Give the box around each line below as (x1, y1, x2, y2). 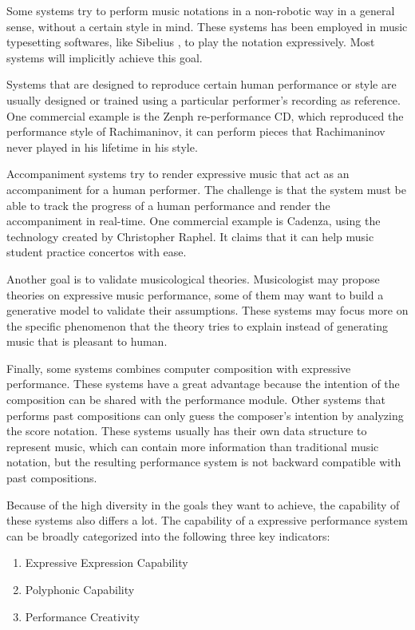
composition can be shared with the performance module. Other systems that (6, 391, 385, 408)
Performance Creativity (25, 608, 140, 624)
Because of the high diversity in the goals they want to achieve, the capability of (6, 496, 400, 513)
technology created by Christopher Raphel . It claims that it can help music (6, 228, 374, 244)
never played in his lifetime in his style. (6, 138, 198, 155)
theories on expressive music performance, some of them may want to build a (6, 286, 384, 303)
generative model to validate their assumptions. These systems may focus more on (6, 302, 409, 319)
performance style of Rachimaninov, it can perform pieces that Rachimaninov (6, 123, 385, 140)
